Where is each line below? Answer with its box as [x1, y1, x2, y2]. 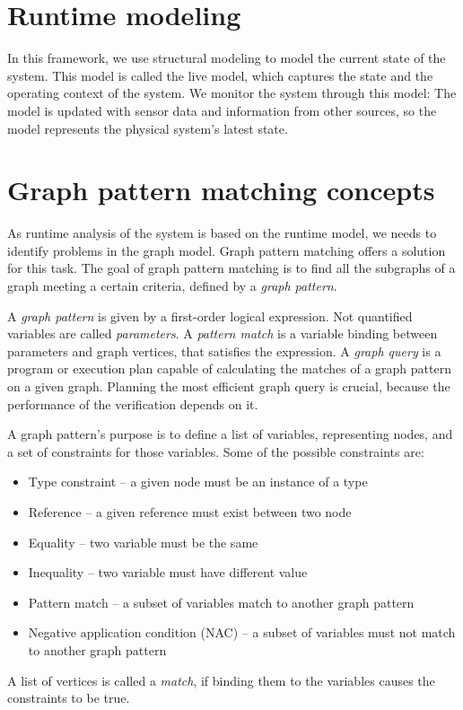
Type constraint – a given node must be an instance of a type [28, 472, 368, 491]
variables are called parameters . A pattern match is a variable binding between [7, 324, 438, 343]
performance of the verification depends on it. [7, 394, 258, 413]
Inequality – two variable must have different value [28, 563, 308, 582]
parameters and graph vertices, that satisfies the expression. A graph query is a [7, 341, 441, 360]
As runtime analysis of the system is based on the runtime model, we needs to [7, 224, 437, 242]
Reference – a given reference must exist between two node [28, 502, 352, 521]
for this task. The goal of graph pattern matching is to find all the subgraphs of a [7, 259, 456, 277]
